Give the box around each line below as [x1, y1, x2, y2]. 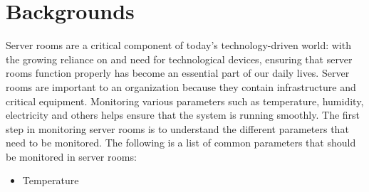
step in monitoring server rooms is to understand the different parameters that [6, 121, 349, 136]
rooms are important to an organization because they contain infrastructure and [6, 79, 356, 94]
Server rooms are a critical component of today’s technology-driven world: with [6, 38, 351, 53]
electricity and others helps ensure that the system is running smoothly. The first [6, 107, 360, 122]
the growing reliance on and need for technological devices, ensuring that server [6, 51, 353, 66]
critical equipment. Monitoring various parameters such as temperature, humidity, [6, 93, 364, 108]
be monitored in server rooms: [6, 149, 137, 164]
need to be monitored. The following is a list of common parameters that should [6, 135, 356, 150]
